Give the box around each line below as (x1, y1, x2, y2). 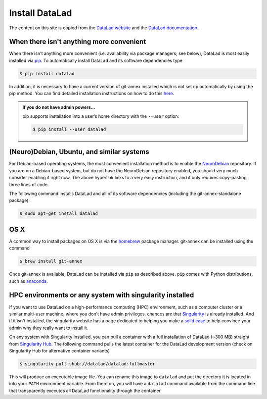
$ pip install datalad (19, 71, 75, 76)
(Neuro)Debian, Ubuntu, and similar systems (9, 148, 149, 156)
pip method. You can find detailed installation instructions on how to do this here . (9, 91, 175, 97)
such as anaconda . (9, 278, 48, 284)
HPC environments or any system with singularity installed (9, 291, 194, 299)
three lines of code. (9, 181, 49, 188)
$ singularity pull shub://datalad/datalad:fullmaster (19, 361, 155, 366)
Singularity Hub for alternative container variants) (9, 348, 110, 353)
